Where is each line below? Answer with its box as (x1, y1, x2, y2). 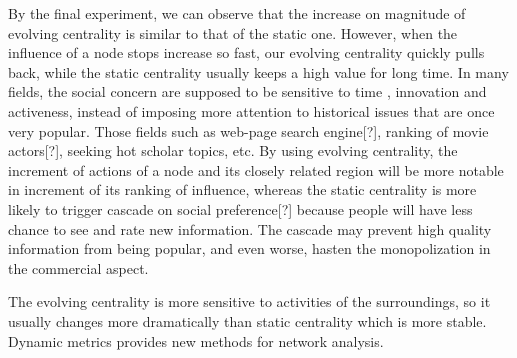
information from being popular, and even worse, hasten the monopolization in (8, 238, 491, 259)
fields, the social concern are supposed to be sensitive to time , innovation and (8, 81, 487, 102)
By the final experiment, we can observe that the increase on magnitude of (8, 3, 466, 23)
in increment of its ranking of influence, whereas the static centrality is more (8, 179, 477, 200)
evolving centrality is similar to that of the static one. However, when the (8, 22, 458, 43)
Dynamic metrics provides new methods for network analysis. (8, 330, 384, 351)
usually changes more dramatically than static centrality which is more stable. (8, 310, 487, 331)
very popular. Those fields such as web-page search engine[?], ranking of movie (8, 120, 489, 141)
